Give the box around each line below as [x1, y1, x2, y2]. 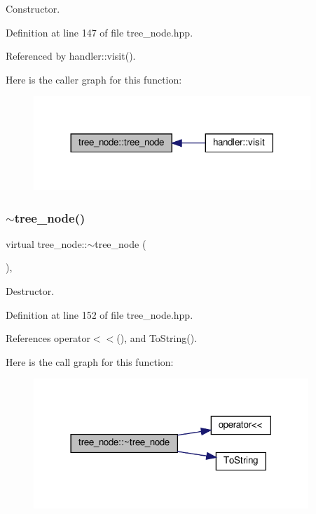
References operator [6, 331, 90, 345]
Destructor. [6, 284, 55, 298]
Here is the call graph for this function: [6, 354, 174, 369]
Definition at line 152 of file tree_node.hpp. [6, 307, 193, 322]
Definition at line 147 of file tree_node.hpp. [6, 25, 193, 39]
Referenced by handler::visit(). [6, 48, 136, 63]
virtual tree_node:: [6, 236, 88, 251]
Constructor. [6, 1, 60, 15]
